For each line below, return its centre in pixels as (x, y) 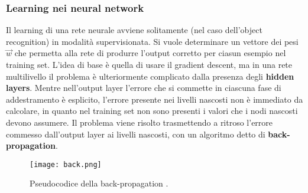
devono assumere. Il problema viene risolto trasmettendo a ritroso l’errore (140, 122)
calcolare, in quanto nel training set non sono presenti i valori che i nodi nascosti (152, 111)
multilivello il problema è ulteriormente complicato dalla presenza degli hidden (150, 76)
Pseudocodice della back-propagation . (99, 183)
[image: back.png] (66, 164)
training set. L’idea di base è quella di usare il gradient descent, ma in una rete (149, 64)
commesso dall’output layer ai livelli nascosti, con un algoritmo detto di (136, 134)
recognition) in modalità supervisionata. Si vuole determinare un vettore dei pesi (152, 41)
